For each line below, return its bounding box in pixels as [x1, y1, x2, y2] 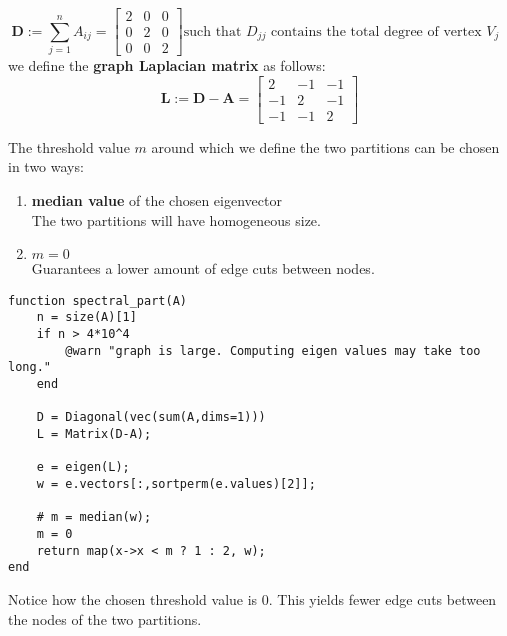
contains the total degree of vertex [271, 24, 482, 39]
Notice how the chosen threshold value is [8, 588, 258, 609]
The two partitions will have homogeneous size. [31, 209, 321, 230]
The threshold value [8, 136, 130, 157]
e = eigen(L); [36, 460, 130, 475]
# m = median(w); [36, 510, 152, 525]
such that [183, 24, 242, 39]
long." [8, 360, 51, 375]
